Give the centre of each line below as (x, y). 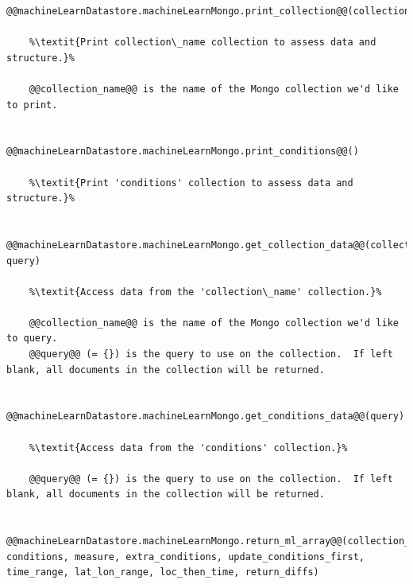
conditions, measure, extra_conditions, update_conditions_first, (186, 557)
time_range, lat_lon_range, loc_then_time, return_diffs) (163, 572)
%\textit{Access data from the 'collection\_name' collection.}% (205, 292)
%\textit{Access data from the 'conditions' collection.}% (188, 448)
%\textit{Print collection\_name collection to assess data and (203, 43)
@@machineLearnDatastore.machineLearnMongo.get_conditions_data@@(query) (206, 417)
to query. (32, 339)
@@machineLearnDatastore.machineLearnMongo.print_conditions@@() (183, 152)
